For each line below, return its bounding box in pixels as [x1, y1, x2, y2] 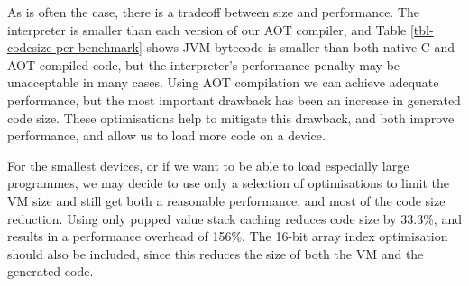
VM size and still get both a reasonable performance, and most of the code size [7, 191, 446, 210]
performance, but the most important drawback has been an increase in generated [7, 90, 461, 109]
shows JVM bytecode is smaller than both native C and [146, 38, 455, 57]
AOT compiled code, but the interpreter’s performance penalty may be [7, 55, 400, 74]
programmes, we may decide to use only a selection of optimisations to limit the [7, 174, 450, 192]
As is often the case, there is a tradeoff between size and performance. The [7, 3, 420, 21]
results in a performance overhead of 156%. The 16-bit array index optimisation [7, 227, 448, 246]
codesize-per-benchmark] [7, 38, 143, 57]
